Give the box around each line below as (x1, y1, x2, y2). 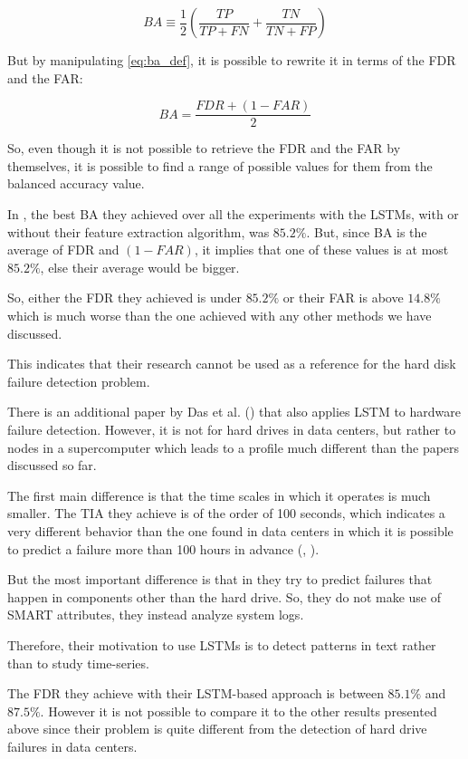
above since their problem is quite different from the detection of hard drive (7, 719, 427, 738)
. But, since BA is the (306, 222, 427, 241)
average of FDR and (7, 240, 119, 259)
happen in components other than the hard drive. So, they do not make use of (7, 587, 442, 606)
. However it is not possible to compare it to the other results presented (40, 701, 437, 720)
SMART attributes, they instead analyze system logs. (7, 605, 304, 624)
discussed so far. (7, 456, 97, 475)
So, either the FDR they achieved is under (7, 288, 242, 307)
